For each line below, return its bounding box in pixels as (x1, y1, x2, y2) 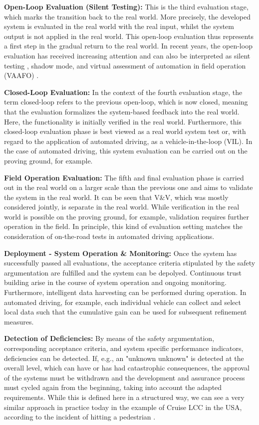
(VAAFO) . (4, 70, 39, 80)
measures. (4, 316, 34, 326)
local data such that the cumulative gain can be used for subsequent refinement (4, 306, 247, 317)
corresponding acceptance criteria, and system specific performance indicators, (4, 343, 244, 353)
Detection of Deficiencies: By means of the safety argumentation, (4, 333, 215, 343)
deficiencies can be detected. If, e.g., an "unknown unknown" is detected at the (4, 352, 244, 363)
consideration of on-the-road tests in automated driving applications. (4, 231, 215, 241)
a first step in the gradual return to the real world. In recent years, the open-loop (4, 40, 253, 51)
